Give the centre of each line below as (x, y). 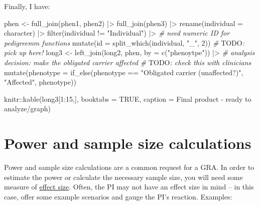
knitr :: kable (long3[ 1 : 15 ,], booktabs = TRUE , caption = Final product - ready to (128, 98)
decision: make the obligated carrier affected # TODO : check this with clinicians (128, 62)
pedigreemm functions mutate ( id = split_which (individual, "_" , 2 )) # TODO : (124, 42)
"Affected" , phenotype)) (40, 82)
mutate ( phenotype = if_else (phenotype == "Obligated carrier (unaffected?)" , (124, 72)
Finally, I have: (27, 6)
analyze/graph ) (28, 109)
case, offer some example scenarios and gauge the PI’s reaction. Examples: (118, 196)
